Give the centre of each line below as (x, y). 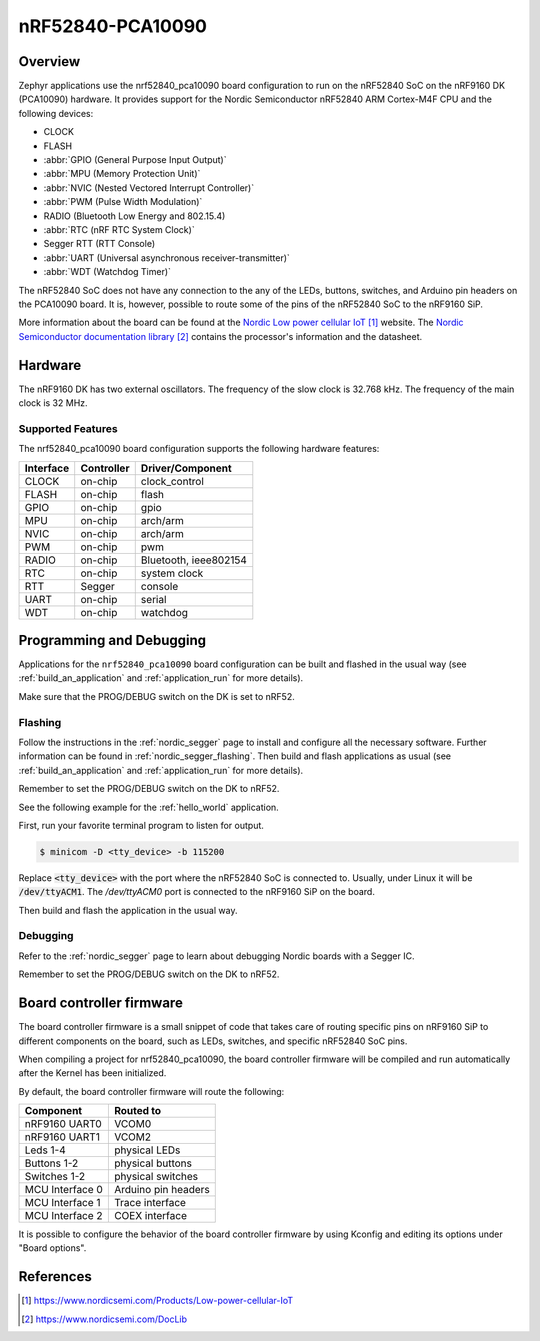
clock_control (172, 481)
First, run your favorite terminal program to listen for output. (141, 825)
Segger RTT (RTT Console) (99, 244)
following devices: (56, 113)
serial (153, 599)
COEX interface (150, 1216)
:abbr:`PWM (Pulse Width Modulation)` (123, 202)
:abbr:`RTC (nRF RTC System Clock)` (119, 229)
